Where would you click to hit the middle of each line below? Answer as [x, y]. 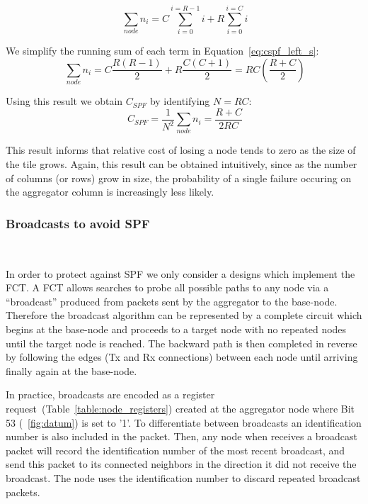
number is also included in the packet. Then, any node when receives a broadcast [182, 436]
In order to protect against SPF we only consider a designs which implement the [180, 273]
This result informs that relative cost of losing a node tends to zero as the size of [181, 150]
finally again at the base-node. [71, 370]
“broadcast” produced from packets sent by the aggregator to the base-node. [172, 301]
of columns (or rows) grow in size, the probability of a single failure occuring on [179, 178]
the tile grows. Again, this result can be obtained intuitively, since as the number [182, 164]
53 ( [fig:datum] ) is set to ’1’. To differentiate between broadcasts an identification [184, 422]
